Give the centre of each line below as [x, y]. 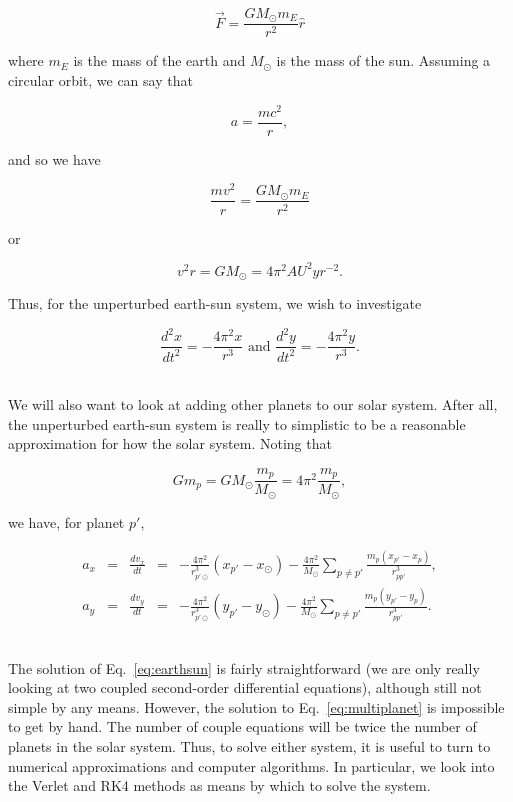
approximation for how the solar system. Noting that [170, 443]
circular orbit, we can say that [100, 80]
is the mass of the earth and [159, 60]
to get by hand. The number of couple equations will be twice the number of [242, 726]
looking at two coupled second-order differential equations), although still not [245, 687]
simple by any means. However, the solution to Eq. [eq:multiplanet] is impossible [256, 706]
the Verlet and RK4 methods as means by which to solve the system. [219, 785]
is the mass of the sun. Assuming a [383, 60]
